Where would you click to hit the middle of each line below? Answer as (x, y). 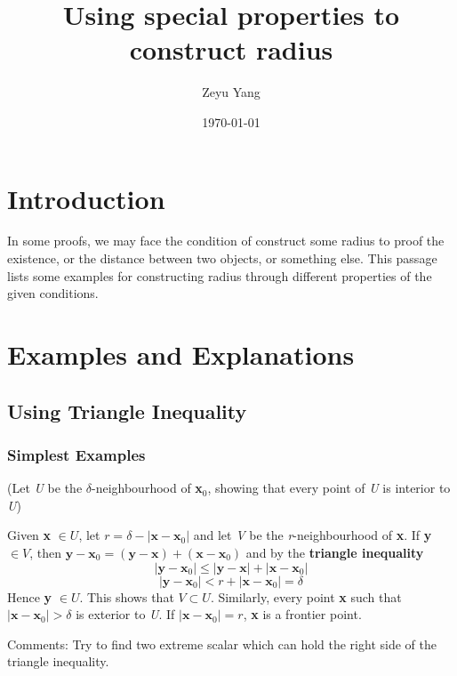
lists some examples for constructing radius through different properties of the (220, 275)
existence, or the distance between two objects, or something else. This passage (222, 258)
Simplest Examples (76, 454)
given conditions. (53, 293)
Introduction (86, 198)
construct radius (231, 49)
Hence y (30, 596)
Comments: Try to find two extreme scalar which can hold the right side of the (222, 644)
